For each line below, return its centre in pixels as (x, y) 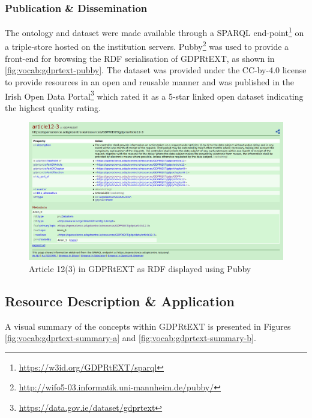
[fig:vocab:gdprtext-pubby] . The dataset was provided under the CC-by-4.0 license (156, 70)
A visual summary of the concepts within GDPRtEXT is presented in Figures (148, 326)
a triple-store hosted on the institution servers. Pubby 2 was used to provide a (147, 46)
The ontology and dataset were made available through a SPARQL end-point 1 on (154, 32)
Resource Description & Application (120, 301)
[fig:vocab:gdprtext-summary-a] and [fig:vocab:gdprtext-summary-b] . (130, 338)
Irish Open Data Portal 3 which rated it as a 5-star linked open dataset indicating (154, 95)
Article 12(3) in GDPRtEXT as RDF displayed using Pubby (140, 268)
